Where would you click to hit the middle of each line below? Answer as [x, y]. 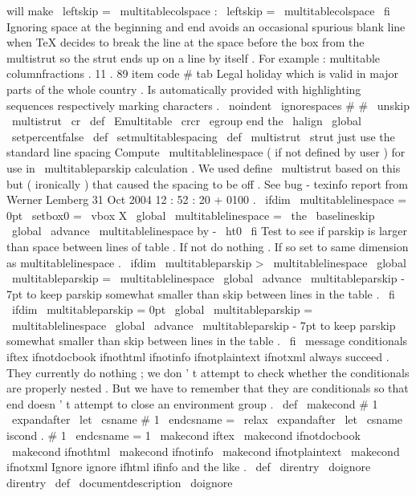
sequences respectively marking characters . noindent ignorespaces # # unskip [208, 105]
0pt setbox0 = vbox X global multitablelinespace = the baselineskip [191, 215]
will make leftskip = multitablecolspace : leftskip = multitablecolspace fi [198, 10]
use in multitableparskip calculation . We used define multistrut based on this [204, 167]
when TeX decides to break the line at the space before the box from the [186, 42]
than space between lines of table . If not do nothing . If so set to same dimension [208, 246]
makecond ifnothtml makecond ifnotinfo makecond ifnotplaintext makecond [206, 451]
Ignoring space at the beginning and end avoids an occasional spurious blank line [206, 26]
